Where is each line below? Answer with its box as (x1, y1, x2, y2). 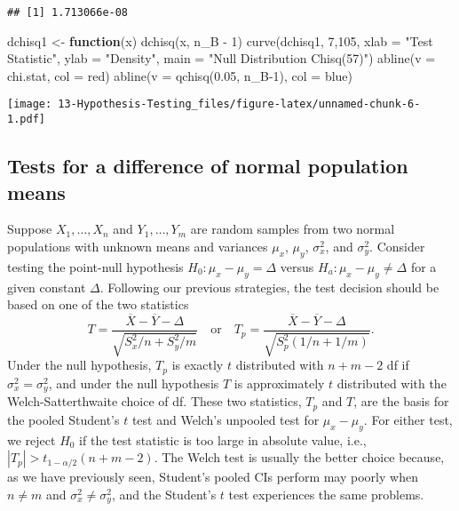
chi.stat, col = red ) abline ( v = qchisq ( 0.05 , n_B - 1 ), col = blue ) (7, 66, 353, 84)
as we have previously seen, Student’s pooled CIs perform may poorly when (7, 467, 418, 486)
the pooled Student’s (7, 410, 120, 428)
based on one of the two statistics (7, 295, 189, 314)
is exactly (171, 355, 224, 374)
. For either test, (363, 410, 453, 428)
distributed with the (336, 373, 447, 392)
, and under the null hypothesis (48, 373, 219, 392)
